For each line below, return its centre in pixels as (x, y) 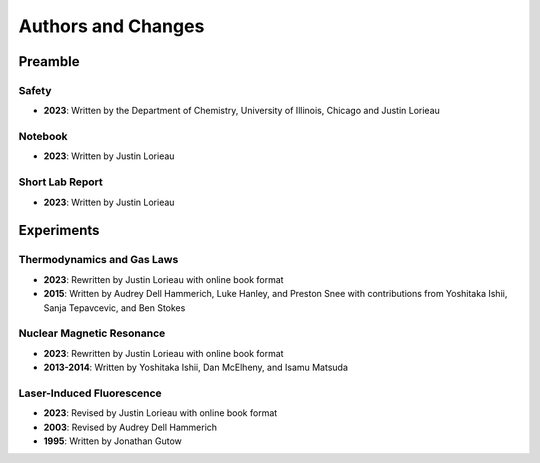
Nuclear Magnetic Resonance (92, 333)
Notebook (43, 137)
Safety (35, 90)
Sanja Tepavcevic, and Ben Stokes (114, 307)
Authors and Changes (111, 26)
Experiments (59, 230)
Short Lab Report (61, 182)
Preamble (49, 61)
